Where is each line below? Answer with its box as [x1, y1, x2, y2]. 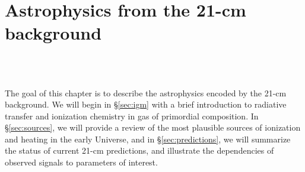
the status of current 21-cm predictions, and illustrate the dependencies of [5, 144, 274, 157]
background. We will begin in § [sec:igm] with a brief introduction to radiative [5, 98, 287, 111]
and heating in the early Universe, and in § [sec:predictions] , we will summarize [5, 132, 291, 145]
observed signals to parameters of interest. [5, 156, 158, 168]
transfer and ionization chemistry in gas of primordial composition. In [5, 109, 259, 122]
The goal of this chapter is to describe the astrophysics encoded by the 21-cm [5, 86, 287, 99]
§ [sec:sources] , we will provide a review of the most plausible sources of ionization [5, 121, 301, 134]
